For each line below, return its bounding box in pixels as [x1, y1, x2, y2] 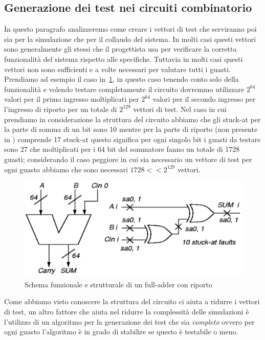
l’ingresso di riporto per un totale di [4, 103, 117, 114]
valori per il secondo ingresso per [152, 94, 256, 104]
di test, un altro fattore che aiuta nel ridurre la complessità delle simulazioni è [4, 306, 249, 317]
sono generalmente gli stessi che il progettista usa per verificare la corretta [4, 43, 237, 54]
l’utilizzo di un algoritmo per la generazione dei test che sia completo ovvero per [4, 316, 255, 327]
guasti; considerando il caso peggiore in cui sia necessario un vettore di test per [4, 153, 252, 164]
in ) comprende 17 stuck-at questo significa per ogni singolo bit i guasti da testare [4, 133, 261, 144]
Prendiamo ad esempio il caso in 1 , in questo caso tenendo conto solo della [4, 74, 239, 84]
